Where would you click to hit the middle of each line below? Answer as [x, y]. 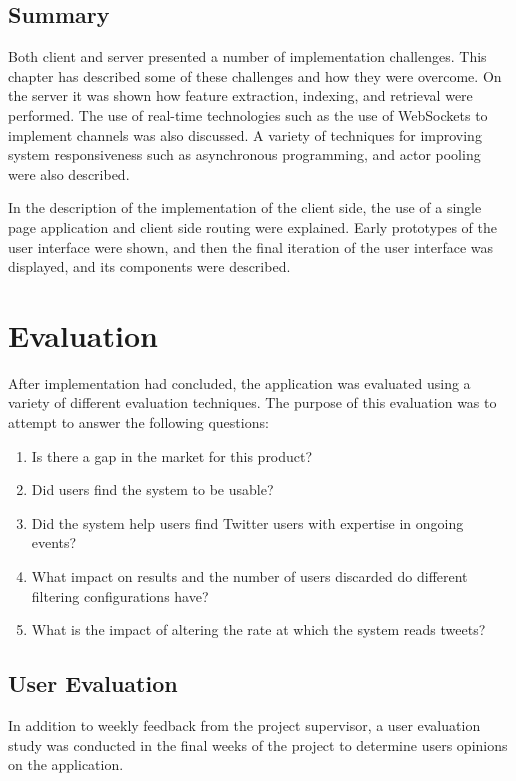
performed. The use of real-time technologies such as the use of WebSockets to [248, 114]
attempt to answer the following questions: [138, 422]
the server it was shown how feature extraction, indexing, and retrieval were [240, 95]
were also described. [69, 173]
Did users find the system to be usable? [152, 489]
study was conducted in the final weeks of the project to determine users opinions [258, 744]
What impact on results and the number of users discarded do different [249, 576]
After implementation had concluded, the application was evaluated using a [239, 382]
